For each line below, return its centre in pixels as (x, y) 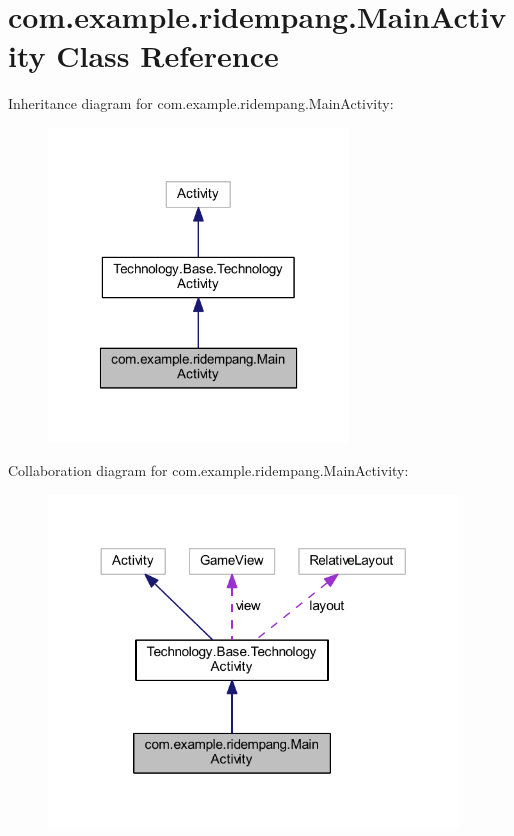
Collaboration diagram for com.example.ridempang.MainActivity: (208, 470)
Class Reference (167, 55)
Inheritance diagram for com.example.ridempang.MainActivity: (201, 103)
